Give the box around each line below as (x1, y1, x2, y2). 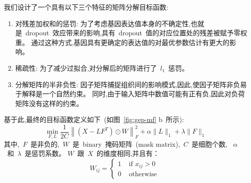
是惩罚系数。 (25, 148, 66, 158)
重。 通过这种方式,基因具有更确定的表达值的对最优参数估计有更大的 (15, 37, 230, 47)
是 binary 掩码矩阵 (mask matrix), (73, 138, 180, 149)
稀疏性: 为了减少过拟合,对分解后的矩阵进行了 (15, 62, 157, 73)
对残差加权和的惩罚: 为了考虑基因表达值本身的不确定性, (15, 18, 191, 28)
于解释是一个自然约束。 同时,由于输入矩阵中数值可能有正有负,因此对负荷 (15, 89, 245, 99)
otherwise (129, 171, 157, 178)
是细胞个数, (192, 138, 228, 149)
